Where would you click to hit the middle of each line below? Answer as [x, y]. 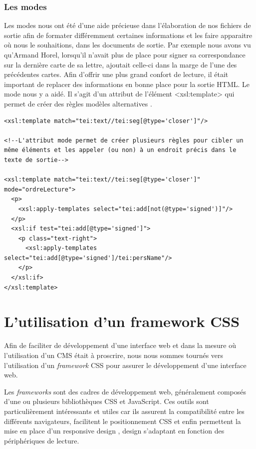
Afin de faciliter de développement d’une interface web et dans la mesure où [120, 345]
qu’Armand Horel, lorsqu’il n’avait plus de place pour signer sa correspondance [125, 54]
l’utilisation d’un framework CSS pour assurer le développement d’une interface [125, 365]
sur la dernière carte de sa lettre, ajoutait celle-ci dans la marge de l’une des [121, 64]
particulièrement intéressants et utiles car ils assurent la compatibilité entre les [124, 411]
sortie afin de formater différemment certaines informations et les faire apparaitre [128, 35]
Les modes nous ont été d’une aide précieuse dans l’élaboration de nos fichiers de [128, 25]
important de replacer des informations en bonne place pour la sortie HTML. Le [127, 84]
